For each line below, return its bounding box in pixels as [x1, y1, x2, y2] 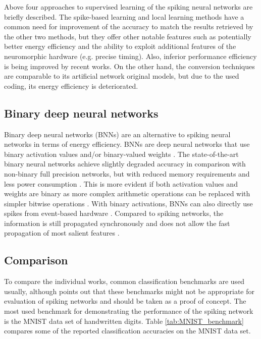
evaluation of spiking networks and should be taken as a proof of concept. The [4, 296, 246, 306]
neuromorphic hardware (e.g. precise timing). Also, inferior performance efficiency [4, 50, 257, 61]
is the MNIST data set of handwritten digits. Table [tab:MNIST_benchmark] [4, 315, 244, 326]
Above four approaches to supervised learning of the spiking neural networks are [4, 2, 253, 12]
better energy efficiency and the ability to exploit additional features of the [4, 41, 236, 51]
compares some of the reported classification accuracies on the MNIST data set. [4, 325, 251, 336]
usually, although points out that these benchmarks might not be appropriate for [4, 286, 254, 296]
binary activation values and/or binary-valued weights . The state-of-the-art [4, 148, 239, 159]
